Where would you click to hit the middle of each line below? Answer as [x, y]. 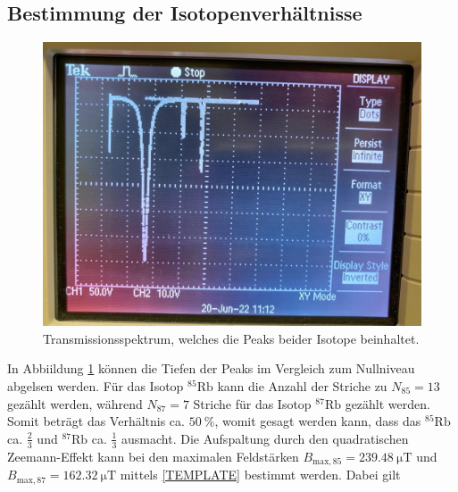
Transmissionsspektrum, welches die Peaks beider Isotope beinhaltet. [231, 338]
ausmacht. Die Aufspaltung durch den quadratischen [265, 438]
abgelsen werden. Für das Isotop [96, 385]
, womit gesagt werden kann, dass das [318, 421]
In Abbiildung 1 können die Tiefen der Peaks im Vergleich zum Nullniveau [211, 368]
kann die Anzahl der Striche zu [302, 385]
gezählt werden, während [75, 403]
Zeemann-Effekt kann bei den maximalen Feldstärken [153, 456]
